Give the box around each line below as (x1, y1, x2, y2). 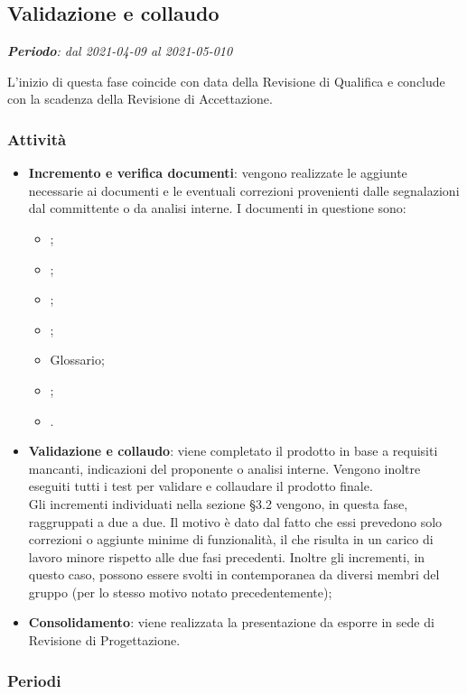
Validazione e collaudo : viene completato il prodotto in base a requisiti (28, 441, 438, 460)
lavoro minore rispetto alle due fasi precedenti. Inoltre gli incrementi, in (28, 547, 425, 566)
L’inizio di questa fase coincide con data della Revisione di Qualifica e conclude (7, 71, 445, 90)
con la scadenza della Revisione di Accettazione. (7, 89, 273, 108)
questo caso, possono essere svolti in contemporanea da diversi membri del (28, 565, 440, 584)
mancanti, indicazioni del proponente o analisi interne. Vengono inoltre (28, 458, 421, 477)
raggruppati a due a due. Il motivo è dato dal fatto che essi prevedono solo (28, 512, 443, 531)
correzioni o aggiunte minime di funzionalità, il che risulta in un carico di (28, 530, 434, 549)
